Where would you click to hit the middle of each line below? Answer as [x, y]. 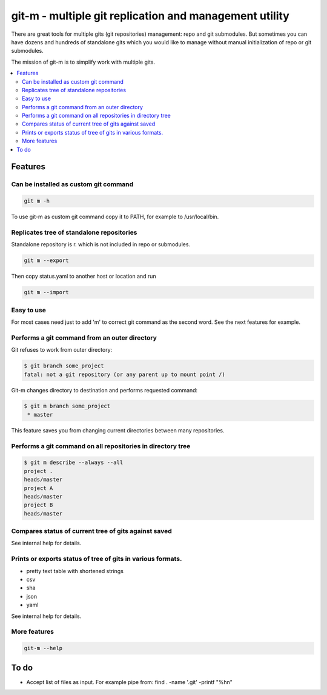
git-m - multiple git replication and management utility [150, 16]
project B [38, 505]
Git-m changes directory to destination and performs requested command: [104, 390]
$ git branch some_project [64, 366]
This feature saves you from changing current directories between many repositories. [118, 430]
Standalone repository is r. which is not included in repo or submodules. [101, 244]
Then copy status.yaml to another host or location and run [84, 277]
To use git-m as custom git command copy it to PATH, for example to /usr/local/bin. [115, 217]
